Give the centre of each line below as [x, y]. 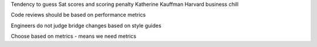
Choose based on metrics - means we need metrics [74, 36]
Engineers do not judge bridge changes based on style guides [86, 26]
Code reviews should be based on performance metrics [78, 15]
